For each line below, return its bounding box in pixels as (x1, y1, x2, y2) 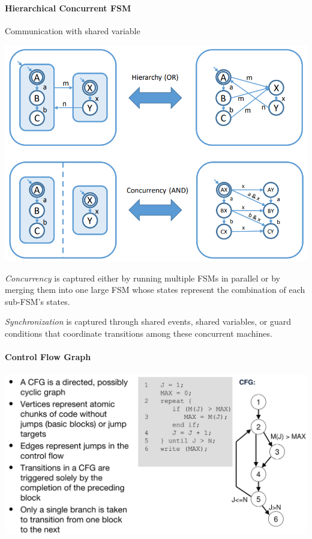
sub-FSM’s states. (5, 295, 70, 307)
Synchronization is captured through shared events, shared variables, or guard (5, 315, 291, 328)
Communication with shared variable (5, 24, 140, 37)
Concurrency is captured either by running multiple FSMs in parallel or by (5, 271, 280, 284)
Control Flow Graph (5, 351, 91, 363)
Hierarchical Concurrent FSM (5, 1, 131, 14)
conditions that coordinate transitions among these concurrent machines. (5, 327, 272, 340)
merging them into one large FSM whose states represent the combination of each (5, 283, 305, 296)
